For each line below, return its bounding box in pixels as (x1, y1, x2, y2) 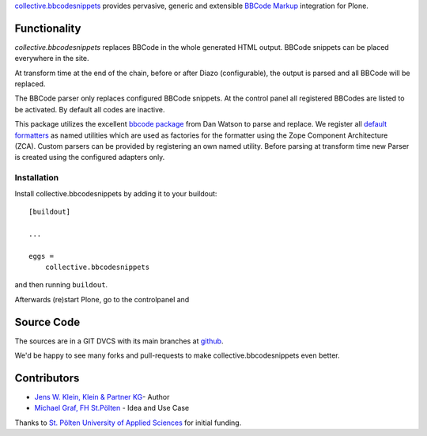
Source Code (14, 315, 81, 328)
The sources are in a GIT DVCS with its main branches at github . (14, 336, 224, 346)
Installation (14, 173, 59, 184)
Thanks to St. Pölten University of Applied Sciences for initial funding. (14, 418, 242, 427)
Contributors (14, 371, 80, 385)
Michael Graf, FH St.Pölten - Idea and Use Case (34, 404, 190, 413)
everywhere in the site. (14, 54, 90, 63)
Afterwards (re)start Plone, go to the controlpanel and (14, 294, 190, 304)
